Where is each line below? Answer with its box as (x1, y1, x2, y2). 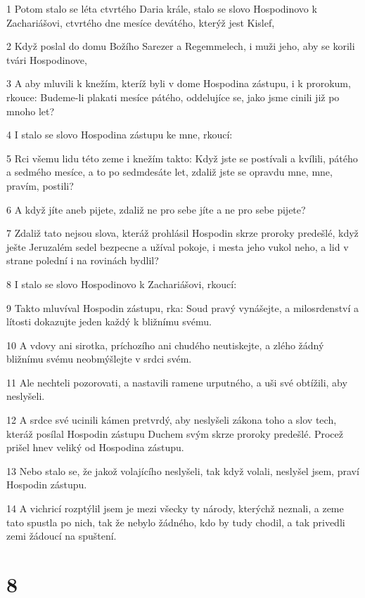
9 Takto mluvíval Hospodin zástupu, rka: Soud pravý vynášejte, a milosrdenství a (6, 300, 359, 315)
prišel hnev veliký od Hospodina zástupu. (6, 440, 184, 455)
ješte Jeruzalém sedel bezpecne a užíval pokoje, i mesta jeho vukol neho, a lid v (6, 239, 349, 254)
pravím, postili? (6, 178, 74, 193)
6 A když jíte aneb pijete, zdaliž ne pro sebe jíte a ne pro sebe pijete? (6, 202, 306, 216)
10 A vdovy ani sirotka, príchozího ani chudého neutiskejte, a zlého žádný (6, 337, 324, 352)
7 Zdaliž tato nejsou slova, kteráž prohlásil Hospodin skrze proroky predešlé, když (6, 226, 359, 240)
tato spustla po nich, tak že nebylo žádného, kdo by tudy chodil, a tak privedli (6, 514, 345, 529)
